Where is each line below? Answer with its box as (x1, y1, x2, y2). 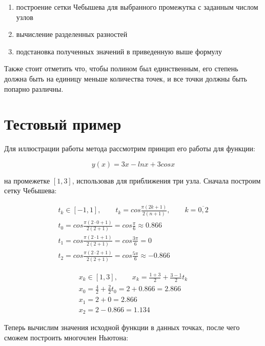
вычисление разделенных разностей (16, 29, 128, 39)
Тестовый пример (4, 113, 121, 134)
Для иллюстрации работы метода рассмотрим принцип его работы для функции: (4, 143, 255, 154)
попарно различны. (4, 83, 64, 94)
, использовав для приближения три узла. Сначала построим (72, 175, 261, 186)
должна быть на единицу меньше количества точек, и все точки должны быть (4, 73, 247, 84)
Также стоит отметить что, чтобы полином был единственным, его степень (4, 63, 238, 74)
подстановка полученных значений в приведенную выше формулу (16, 46, 222, 56)
